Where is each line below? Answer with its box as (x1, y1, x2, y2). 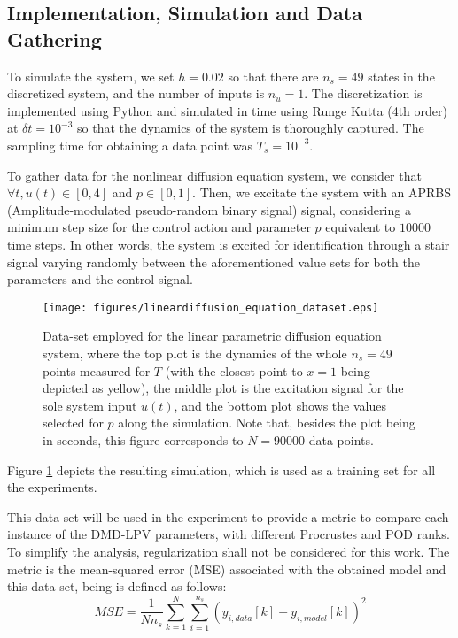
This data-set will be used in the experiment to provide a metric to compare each (7, 507, 449, 526)
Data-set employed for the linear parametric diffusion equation (43, 327, 382, 345)
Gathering (7, 25, 102, 52)
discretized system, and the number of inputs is (7, 84, 265, 103)
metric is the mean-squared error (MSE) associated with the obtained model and (7, 559, 446, 578)
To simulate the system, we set (7, 66, 175, 85)
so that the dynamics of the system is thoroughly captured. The (77, 119, 424, 137)
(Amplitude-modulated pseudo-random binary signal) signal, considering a (7, 200, 411, 219)
